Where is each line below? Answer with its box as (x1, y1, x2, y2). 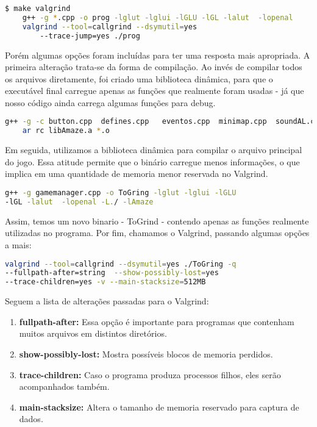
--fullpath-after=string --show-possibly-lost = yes (5, 268, 219, 278)
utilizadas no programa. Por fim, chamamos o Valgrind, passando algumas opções (5, 226, 310, 239)
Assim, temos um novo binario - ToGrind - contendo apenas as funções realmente (5, 214, 309, 227)
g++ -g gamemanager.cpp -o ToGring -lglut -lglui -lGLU (5, 188, 237, 197)
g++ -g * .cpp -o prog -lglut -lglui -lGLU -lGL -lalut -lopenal (22, 13, 293, 22)
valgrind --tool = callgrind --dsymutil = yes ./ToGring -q (5, 259, 237, 268)
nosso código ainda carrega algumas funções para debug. (5, 96, 216, 109)
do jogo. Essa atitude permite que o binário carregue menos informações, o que (5, 155, 300, 168)
